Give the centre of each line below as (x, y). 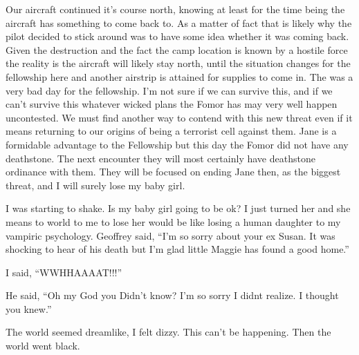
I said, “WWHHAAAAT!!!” (64, 272)
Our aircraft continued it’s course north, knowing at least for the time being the (175, 9)
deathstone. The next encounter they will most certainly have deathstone (160, 158)
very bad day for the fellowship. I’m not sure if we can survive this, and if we (169, 90)
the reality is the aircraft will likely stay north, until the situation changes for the (178, 63)
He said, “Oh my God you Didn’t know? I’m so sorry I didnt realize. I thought (172, 295)
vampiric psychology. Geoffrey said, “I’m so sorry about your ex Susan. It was (171, 235)
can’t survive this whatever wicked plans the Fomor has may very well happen (172, 104)
